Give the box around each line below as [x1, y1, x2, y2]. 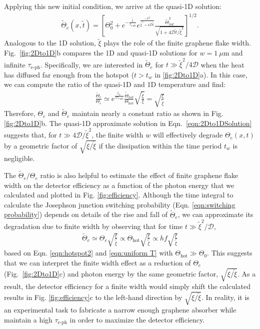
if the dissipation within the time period [98, 140, 222, 150]
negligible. [4, 153, 35, 163]
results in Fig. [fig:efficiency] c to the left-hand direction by [4, 291, 182, 302]
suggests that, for [4, 129, 57, 140]
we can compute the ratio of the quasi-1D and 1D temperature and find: [4, 79, 226, 89]
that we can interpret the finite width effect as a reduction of [4, 257, 191, 267]
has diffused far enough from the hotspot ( [4, 69, 134, 79]
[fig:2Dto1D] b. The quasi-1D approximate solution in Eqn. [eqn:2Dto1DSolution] [4, 117, 252, 128]
